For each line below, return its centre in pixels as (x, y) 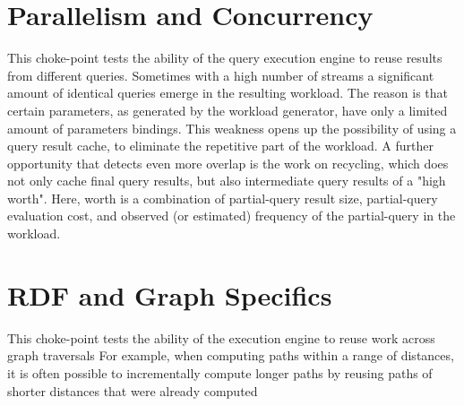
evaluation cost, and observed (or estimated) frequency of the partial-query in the (232, 216)
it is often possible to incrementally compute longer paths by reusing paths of (220, 372)
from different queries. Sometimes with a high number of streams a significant (221, 75)
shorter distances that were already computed (133, 390)
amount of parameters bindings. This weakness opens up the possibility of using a (232, 128)
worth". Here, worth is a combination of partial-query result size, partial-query (223, 198)
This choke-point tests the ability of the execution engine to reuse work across (221, 337)
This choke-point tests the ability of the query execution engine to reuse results (225, 58)
